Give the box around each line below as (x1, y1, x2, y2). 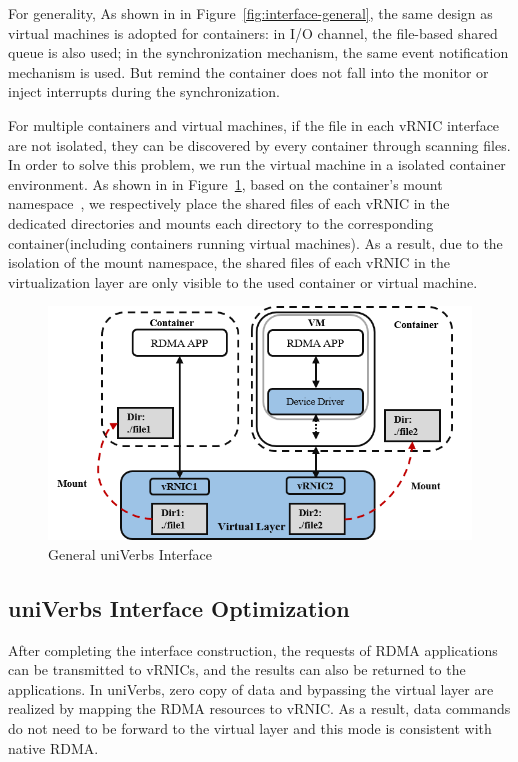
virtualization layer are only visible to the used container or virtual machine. (8, 271, 478, 292)
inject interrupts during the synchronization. (8, 81, 280, 102)
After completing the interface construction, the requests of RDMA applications (8, 639, 498, 660)
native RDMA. (8, 737, 99, 758)
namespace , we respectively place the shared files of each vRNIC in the (8, 193, 450, 214)
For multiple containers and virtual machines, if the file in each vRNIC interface (8, 114, 500, 135)
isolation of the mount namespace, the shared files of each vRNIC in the (8, 252, 450, 273)
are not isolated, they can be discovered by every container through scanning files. (8, 134, 511, 155)
